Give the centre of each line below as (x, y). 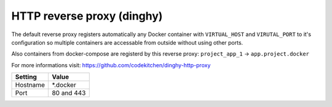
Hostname (30, 85)
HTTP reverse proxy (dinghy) (87, 16)
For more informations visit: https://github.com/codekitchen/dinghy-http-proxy (111, 65)
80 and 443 (69, 93)
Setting (26, 77)
